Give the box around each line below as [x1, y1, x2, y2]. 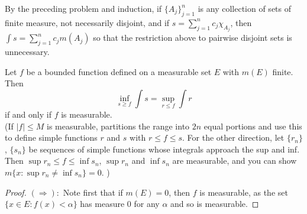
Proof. [5, 186, 27, 198]
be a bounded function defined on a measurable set [26, 65, 212, 77]
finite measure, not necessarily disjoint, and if [5, 16, 170, 28]
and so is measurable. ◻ [170, 197, 259, 210]
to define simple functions [5, 131, 98, 144]
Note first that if [63, 186, 123, 198]
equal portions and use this [203, 119, 302, 132]
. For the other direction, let [182, 131, 285, 144]
